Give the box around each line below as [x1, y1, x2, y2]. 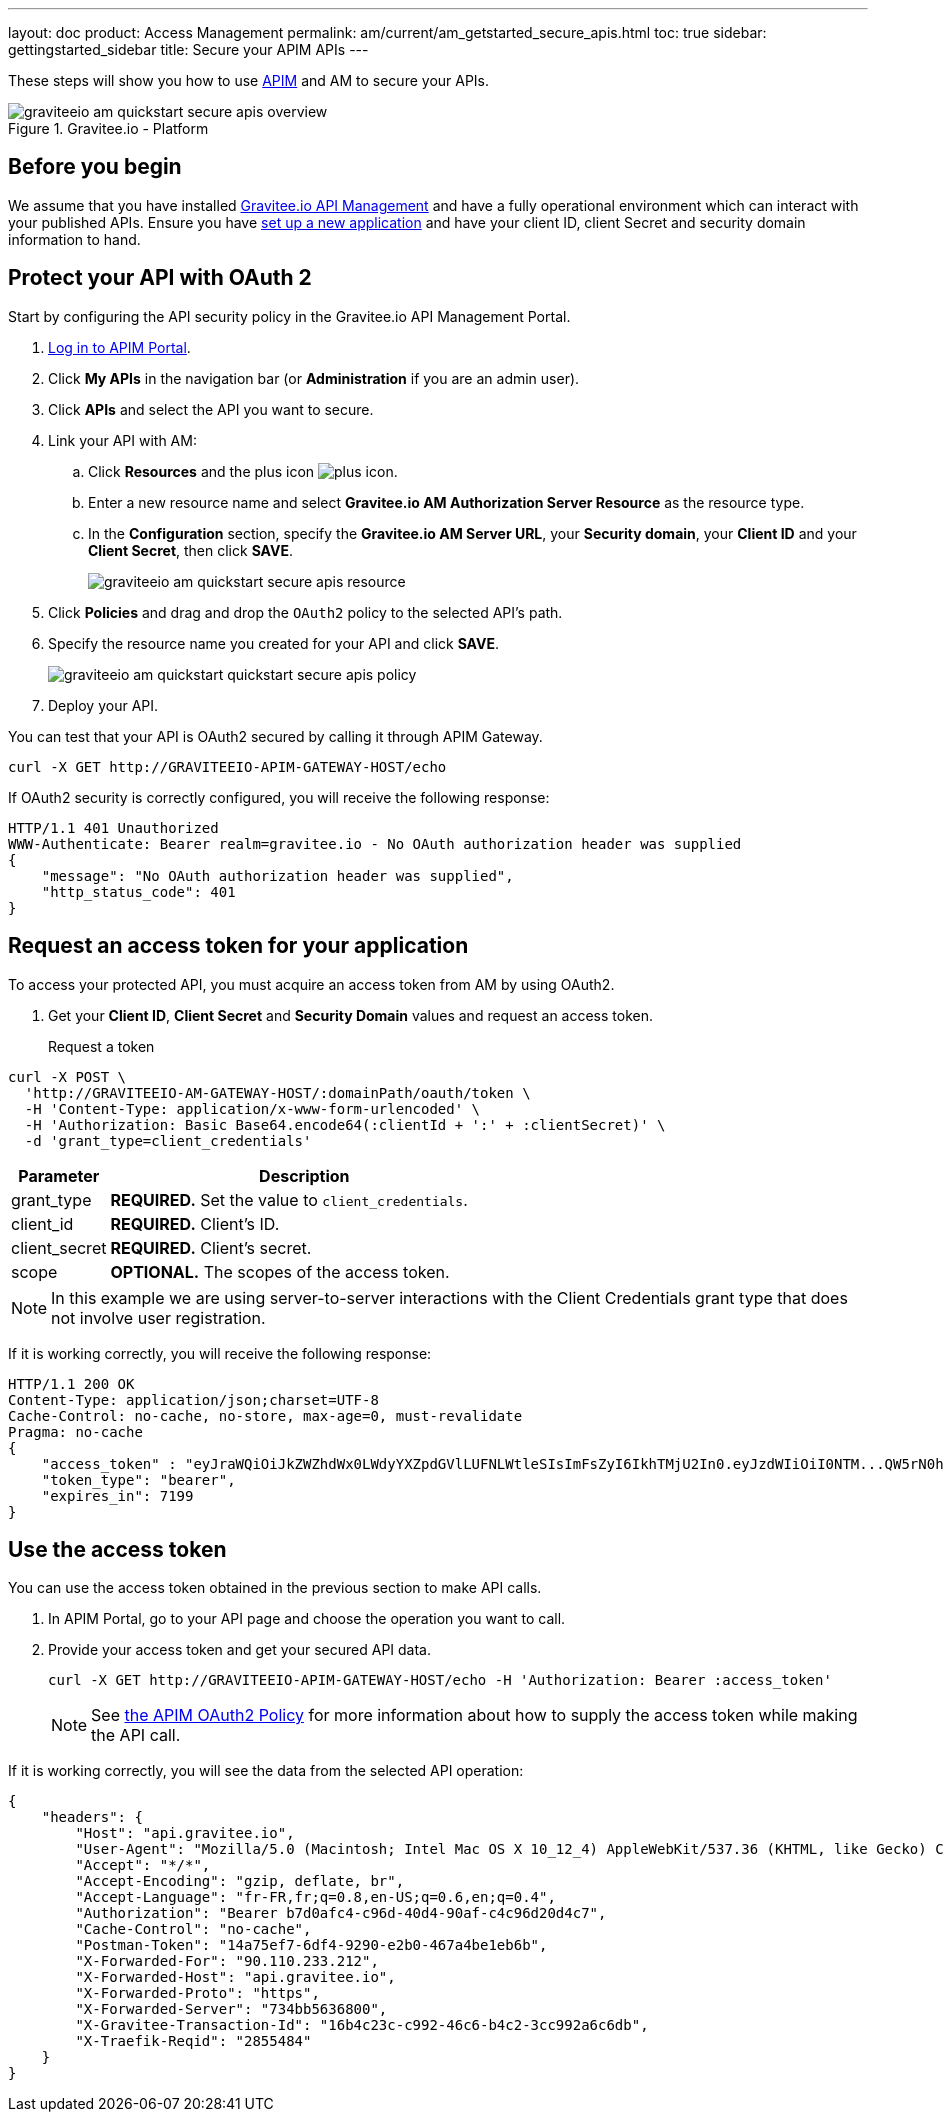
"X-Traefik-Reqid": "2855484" [75, 2033, 312, 2050]
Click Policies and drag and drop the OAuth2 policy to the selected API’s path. [48, 603, 563, 621]
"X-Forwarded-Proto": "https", [75, 1985, 320, 2002]
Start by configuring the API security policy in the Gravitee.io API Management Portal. [8, 307, 571, 325]
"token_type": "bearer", [41, 1471, 236, 1488]
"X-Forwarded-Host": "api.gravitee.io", [75, 1969, 396, 1986]
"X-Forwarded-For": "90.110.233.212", [75, 1953, 379, 1970]
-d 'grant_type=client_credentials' [24, 1132, 312, 1149]
